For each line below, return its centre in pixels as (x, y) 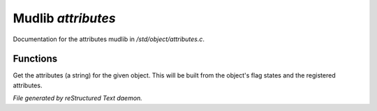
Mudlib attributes (64, 18)
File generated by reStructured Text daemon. (77, 98)
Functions (35, 59)
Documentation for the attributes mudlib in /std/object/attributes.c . (109, 39)
